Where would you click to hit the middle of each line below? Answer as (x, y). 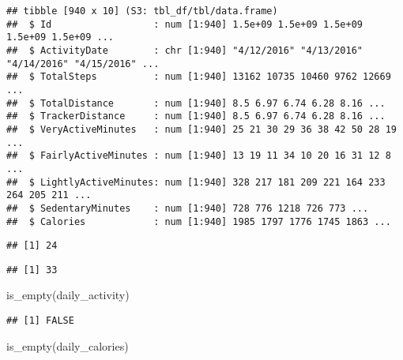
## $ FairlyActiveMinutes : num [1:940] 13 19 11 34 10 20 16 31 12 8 (199, 156)
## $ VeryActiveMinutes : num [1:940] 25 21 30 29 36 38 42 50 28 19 (201, 129)
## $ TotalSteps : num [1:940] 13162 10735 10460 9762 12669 (199, 77)
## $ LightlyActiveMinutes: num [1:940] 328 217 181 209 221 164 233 (196, 182)
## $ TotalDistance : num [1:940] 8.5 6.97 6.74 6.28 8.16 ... (196, 103)
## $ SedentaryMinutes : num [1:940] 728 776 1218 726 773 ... (188, 208)
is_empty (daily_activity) (68, 295)
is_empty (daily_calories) (68, 345)
